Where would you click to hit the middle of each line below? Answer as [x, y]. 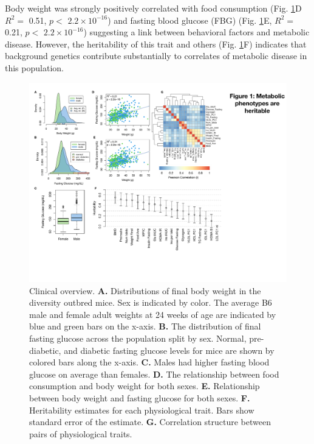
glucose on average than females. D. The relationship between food [154, 374]
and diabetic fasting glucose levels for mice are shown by [169, 350]
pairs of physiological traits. [81, 433]
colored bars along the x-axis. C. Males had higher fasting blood [149, 362]
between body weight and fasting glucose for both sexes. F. [140, 398]
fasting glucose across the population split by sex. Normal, [138, 338]
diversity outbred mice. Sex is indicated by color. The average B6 [151, 302]
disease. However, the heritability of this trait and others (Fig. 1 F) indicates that [156, 44]
